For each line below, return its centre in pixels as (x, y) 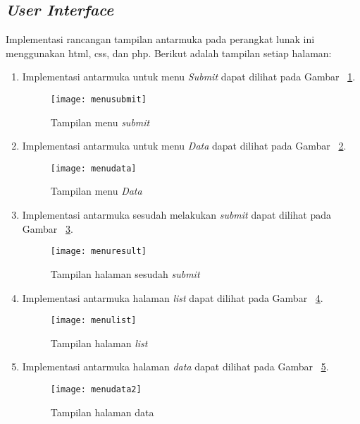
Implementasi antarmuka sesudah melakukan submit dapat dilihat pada (177, 215)
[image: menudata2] (96, 389)
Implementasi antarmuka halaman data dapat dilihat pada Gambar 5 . (175, 367)
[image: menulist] (93, 321)
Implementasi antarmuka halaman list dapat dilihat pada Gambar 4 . (173, 297)
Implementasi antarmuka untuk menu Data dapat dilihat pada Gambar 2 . (184, 146)
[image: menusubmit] (98, 99)
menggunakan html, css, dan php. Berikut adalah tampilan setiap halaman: (169, 53)
